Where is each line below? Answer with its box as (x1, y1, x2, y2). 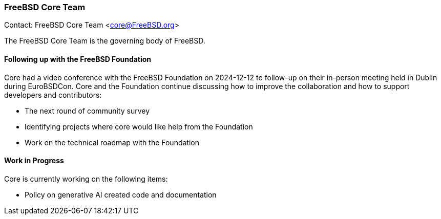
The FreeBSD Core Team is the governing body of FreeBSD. (4, 36, 205, 46)
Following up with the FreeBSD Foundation (4, 54, 152, 63)
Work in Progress (4, 156, 64, 165)
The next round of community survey (25, 106, 150, 115)
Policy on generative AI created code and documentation (25, 190, 217, 199)
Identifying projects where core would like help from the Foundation (25, 122, 253, 131)
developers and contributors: (4, 90, 102, 99)
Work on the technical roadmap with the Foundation (25, 138, 199, 147)
